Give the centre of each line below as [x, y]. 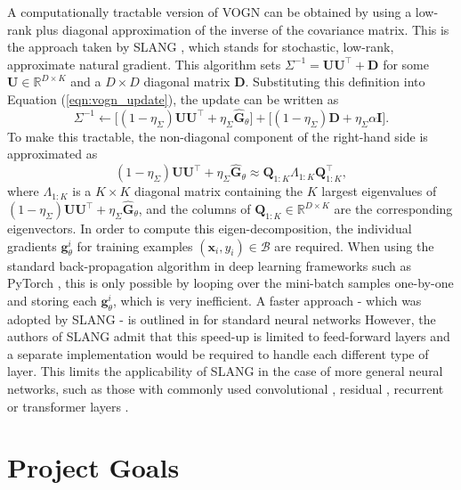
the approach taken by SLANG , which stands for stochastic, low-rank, [201, 47]
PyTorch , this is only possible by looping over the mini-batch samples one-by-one [230, 283]
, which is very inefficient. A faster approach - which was [267, 300]
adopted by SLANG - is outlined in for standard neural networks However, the [222, 318]
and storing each [52, 300]
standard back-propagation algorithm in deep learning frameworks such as [210, 265]
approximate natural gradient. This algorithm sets [144, 64]
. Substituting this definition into [335, 82]
